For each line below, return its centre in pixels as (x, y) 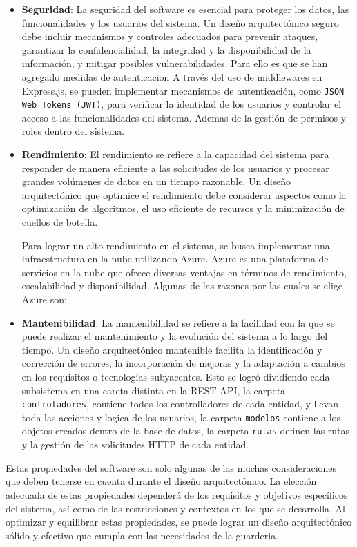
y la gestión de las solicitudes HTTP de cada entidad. (135, 444)
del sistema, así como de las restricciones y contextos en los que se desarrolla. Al (175, 508)
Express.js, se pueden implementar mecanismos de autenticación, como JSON (183, 90)
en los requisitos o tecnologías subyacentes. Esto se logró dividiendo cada (176, 376)
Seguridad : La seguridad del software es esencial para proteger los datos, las (185, 9)
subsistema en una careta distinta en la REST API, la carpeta (154, 390)
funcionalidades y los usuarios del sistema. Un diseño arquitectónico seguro (180, 22)
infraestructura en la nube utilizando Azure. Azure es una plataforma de (175, 259)
